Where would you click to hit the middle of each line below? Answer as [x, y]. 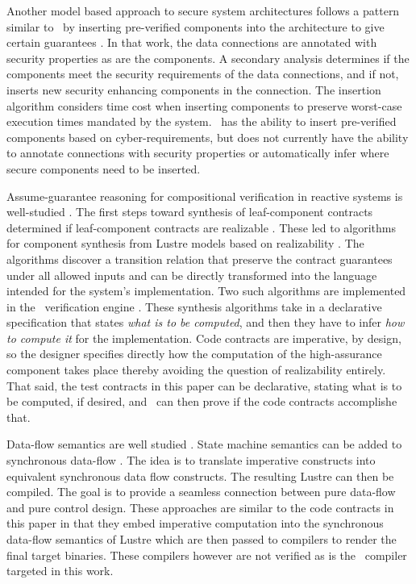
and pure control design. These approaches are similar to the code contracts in [200, 507]
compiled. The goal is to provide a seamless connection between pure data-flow [201, 492]
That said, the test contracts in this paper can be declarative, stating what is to [204, 385]
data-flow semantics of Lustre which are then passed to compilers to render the [202, 539]
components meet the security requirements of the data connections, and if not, [203, 74]
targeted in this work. [60, 571]
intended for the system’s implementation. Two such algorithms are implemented [206, 291]
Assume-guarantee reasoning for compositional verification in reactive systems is [205, 196]
